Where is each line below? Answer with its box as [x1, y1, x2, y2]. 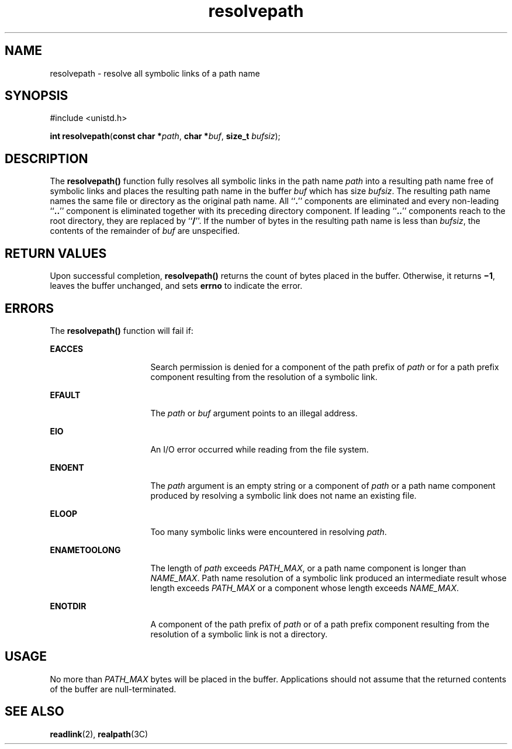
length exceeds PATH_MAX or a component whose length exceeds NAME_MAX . [150, 582, 459, 593]
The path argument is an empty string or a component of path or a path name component [150, 480, 496, 491]
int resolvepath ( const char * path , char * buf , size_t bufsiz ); [50, 131, 281, 141]
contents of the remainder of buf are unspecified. [50, 226, 240, 236]
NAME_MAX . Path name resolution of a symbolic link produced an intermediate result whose [150, 572, 507, 583]
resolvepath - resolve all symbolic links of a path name [50, 68, 260, 78]
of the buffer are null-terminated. [50, 684, 177, 694]
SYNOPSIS [5, 88, 68, 103]
